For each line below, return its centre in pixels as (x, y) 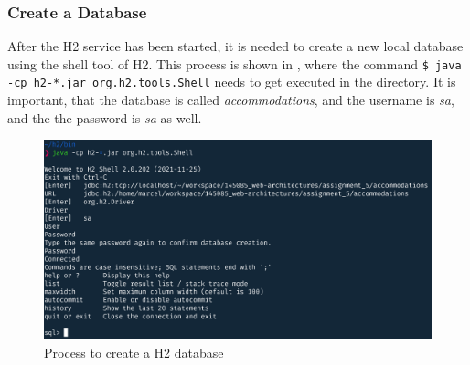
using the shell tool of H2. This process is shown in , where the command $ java (235, 63)
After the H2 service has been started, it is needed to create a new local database (235, 46)
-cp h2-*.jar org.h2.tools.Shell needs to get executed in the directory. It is (232, 82)
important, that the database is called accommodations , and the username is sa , (231, 100)
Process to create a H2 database (134, 352)
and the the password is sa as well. (105, 117)
